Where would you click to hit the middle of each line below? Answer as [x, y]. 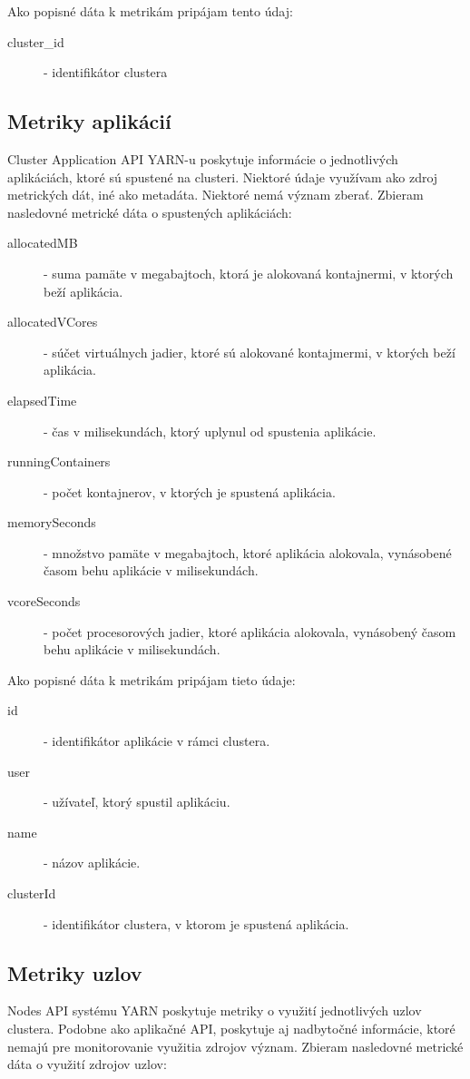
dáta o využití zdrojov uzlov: [87, 1064]
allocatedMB [43, 243]
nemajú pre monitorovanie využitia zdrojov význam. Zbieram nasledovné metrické [235, 1046]
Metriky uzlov [75, 972]
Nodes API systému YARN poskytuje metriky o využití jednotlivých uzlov [215, 1010]
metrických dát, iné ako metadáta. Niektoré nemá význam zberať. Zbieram [215, 195]
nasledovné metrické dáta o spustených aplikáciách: [150, 212]
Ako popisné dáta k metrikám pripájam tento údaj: [150, 11]
